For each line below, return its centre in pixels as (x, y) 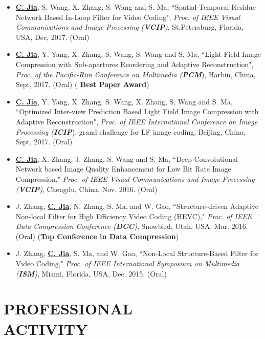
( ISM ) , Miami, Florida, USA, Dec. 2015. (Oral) (91, 273)
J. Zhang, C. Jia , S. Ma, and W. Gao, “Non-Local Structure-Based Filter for (137, 253)
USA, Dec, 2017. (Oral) (52, 37)
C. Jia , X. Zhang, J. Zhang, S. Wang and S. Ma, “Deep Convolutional (127, 158)
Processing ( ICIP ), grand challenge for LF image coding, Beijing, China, (130, 131)
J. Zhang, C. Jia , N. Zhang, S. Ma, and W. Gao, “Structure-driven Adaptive (137, 206)
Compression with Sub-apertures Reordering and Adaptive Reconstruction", (135, 64)
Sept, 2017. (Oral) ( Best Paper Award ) (82, 84)
